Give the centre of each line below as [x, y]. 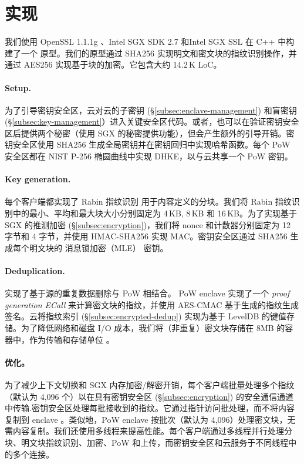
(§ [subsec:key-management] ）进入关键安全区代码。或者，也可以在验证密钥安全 [152, 121]
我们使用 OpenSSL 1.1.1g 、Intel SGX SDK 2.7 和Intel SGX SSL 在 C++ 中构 [150, 41]
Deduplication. [35, 271]
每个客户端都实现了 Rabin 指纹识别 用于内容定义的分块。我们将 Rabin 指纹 [148, 201]
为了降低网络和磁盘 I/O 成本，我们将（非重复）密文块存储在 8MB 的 [153, 328]
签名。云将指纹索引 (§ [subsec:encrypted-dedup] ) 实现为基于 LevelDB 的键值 [146, 316]
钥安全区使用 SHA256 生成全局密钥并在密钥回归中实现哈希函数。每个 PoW [148, 144]
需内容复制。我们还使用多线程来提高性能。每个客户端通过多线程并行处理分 [148, 431]
